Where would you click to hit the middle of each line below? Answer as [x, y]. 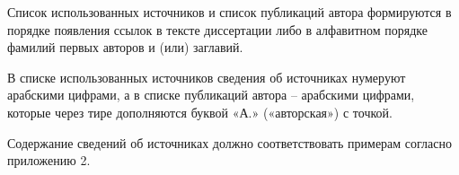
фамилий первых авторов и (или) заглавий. [125, 47]
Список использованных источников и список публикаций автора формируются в [229, 12]
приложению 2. [49, 160]
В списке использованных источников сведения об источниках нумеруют [207, 77]
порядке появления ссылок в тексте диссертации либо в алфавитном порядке [218, 29]
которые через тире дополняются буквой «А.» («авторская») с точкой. [200, 112]
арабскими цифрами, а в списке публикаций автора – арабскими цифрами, [211, 95]
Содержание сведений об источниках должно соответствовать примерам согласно [229, 142]
